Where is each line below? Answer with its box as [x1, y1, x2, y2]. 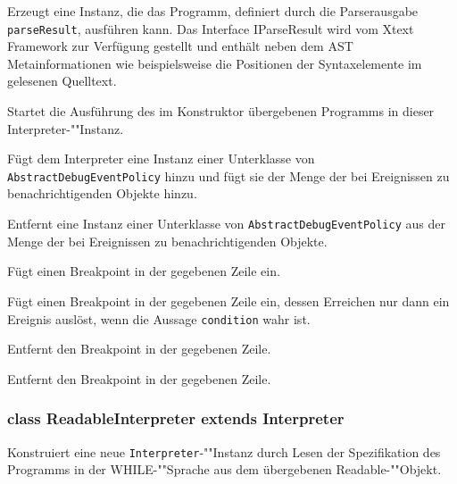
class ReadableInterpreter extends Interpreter [7, 407, 345, 430]
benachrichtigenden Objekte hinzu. [7, 184, 197, 203]
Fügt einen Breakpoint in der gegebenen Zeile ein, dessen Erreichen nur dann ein [7, 291, 450, 310]
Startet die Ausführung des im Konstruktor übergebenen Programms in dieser [7, 102, 435, 121]
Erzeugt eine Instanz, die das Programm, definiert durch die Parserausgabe [7, 2, 419, 20]
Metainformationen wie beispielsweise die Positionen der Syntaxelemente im [7, 54, 422, 72]
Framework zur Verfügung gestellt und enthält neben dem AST [7, 37, 353, 55]
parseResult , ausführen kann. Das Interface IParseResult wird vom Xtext [7, 19, 414, 38]
